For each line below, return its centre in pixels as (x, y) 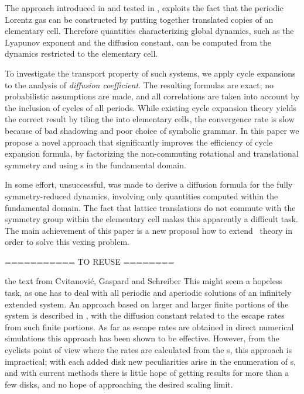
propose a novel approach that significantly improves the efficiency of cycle (139, 142)
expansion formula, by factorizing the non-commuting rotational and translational (152, 153)
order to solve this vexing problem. (67, 242)
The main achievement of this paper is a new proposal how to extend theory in (149, 230)
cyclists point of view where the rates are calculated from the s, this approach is (148, 350)
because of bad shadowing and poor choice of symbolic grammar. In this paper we (152, 130)
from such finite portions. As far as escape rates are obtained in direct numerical (149, 326)
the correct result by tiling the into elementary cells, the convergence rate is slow (150, 119)
